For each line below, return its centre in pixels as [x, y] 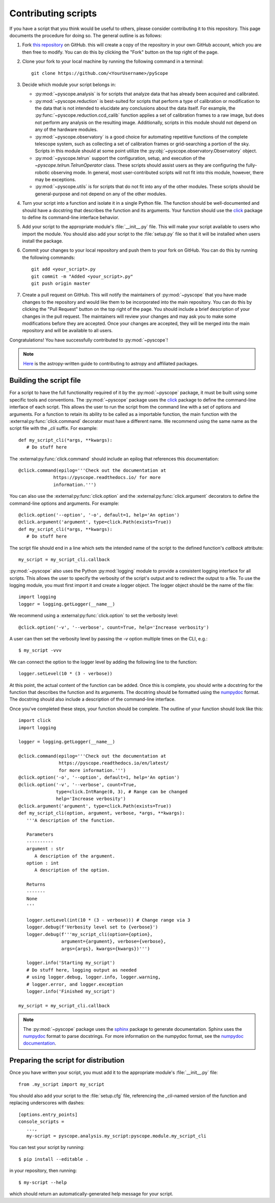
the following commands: [49, 257]
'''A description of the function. [71, 820]
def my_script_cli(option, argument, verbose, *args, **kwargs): [102, 813]
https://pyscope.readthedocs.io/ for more [107, 477]
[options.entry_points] [48, 1114]
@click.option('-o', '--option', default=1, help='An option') [99, 778]
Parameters [40, 835]
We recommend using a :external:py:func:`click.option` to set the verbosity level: [94, 616]
